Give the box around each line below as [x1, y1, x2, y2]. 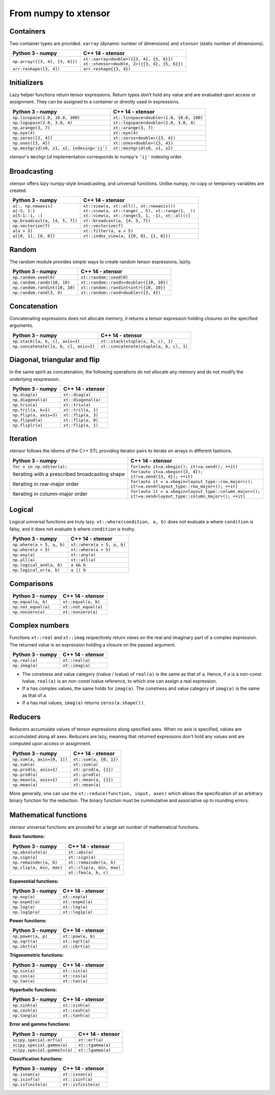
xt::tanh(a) [63, 1013, 91, 1018]
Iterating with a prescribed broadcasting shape [12, 470, 125, 478]
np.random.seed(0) [12, 275, 56, 280]
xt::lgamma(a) [78, 1047, 111, 1053]
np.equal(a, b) [12, 599, 48, 604]
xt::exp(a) [63, 894, 88, 900]
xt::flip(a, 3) [63, 412, 99, 417]
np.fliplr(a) [12, 423, 43, 428]
